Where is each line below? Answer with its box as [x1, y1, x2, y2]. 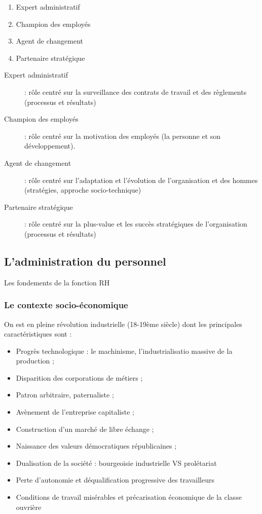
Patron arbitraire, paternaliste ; [16, 389, 114, 400]
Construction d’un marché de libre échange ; [16, 423, 154, 434]
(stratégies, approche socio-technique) [24, 185, 141, 195]
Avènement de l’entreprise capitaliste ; [16, 407, 134, 417]
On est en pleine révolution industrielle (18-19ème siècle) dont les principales [4, 318, 242, 329]
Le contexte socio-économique [4, 299, 128, 311]
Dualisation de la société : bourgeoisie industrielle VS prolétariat [16, 457, 217, 468]
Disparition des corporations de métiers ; [16, 372, 143, 383]
